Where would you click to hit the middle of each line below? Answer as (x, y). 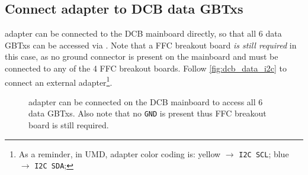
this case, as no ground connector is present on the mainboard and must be (142, 56)
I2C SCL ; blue (264, 153)
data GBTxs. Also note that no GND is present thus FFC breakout (147, 113)
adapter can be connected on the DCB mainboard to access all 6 (146, 101)
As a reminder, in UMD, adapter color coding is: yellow (120, 153)
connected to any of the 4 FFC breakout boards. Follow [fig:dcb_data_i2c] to (146, 68)
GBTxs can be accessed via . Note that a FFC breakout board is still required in (151, 45)
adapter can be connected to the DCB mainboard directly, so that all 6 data (143, 33)
